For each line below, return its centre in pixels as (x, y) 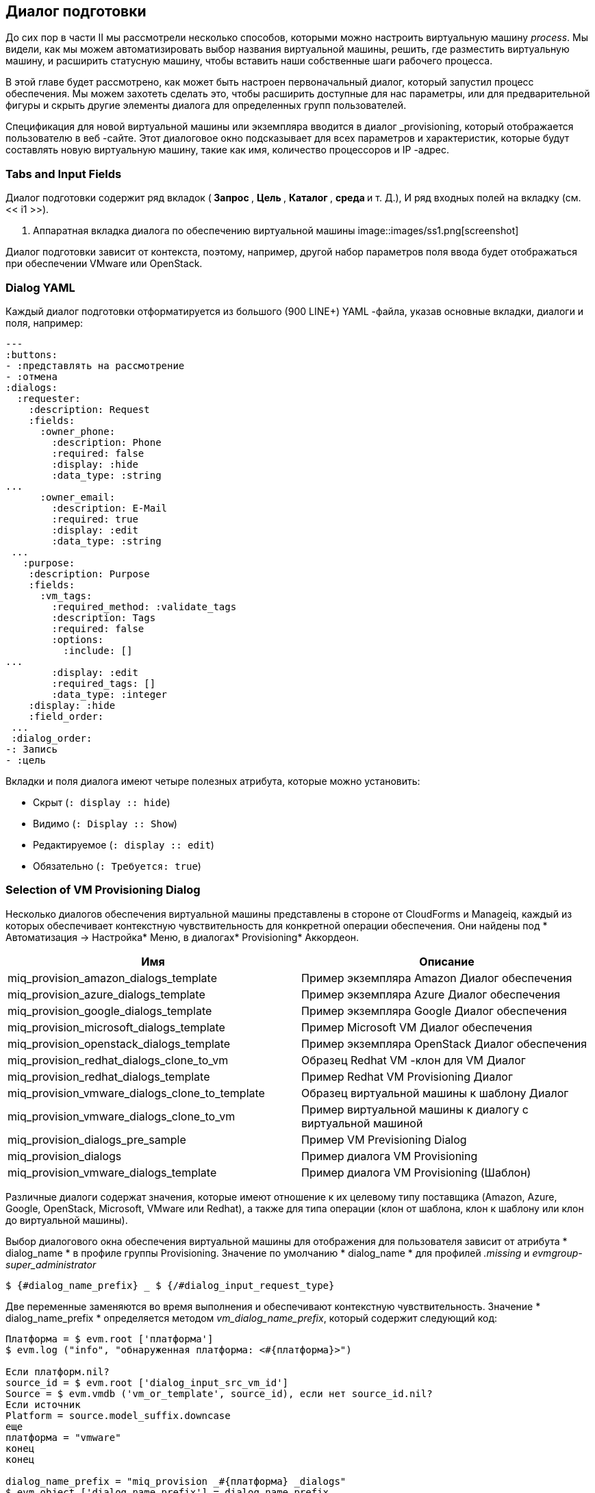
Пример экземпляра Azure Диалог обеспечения (431, 994)
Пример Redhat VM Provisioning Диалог (407, 1076)
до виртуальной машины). (67, 1220)
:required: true (95, 519)
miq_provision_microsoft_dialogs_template (116, 1027)
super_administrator (51, 1264)
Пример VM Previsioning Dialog (384, 1139)
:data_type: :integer (110, 694)
